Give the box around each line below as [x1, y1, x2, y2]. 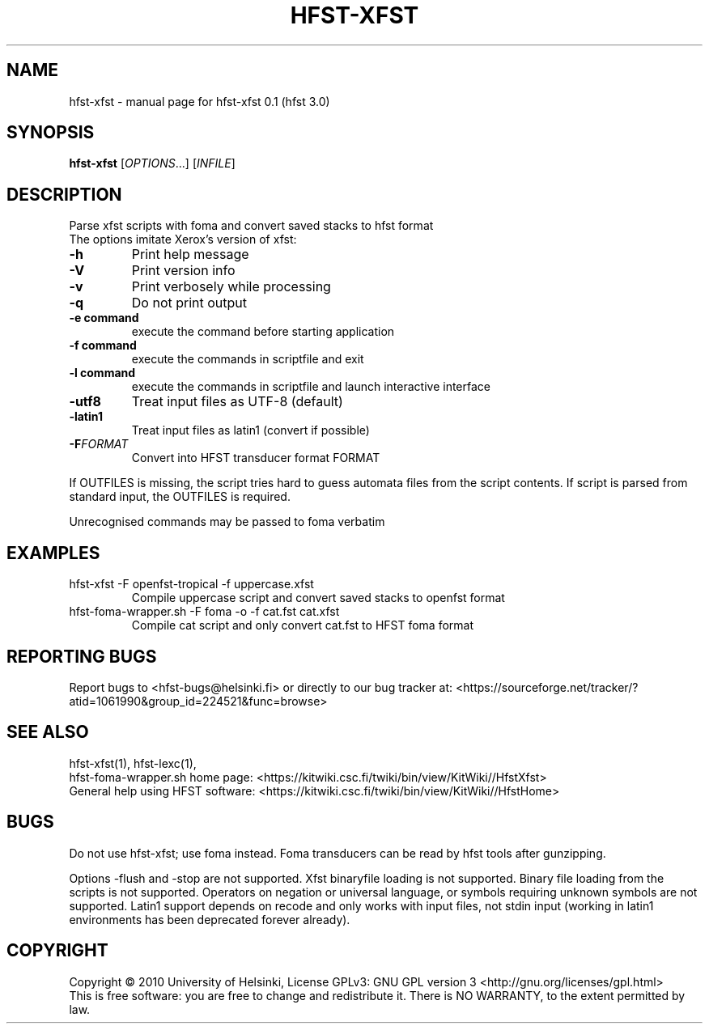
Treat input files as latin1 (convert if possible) [131, 423, 370, 438]
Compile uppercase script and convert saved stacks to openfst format [131, 591, 505, 605]
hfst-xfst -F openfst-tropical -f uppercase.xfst [69, 577, 314, 591]
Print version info [131, 262, 236, 279]
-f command [69, 338, 137, 353]
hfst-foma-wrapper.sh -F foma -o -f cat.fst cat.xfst [69, 604, 340, 619]
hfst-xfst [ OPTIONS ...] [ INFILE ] [69, 156, 236, 171]
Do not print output [131, 295, 248, 312]
